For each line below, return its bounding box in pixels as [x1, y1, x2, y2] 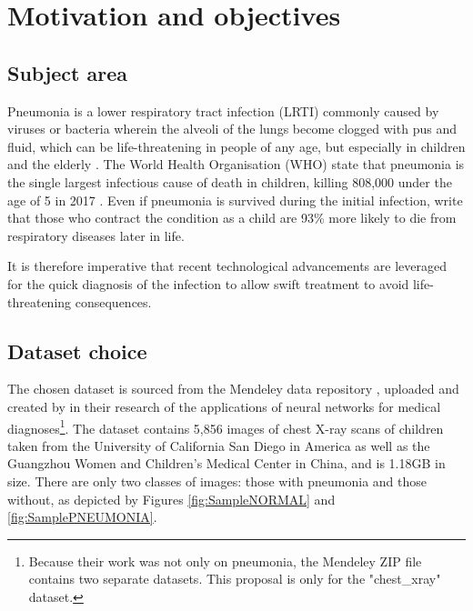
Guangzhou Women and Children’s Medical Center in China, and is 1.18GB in [7, 454, 446, 473]
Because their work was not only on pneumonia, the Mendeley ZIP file [28, 551, 422, 570]
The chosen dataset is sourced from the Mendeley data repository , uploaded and [7, 379, 459, 398]
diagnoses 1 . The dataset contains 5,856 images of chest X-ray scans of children [7, 416, 444, 437]
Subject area [7, 58, 128, 86]
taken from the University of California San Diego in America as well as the [7, 436, 430, 455]
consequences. [75, 292, 152, 311]
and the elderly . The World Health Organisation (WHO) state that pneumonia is [7, 155, 465, 174]
